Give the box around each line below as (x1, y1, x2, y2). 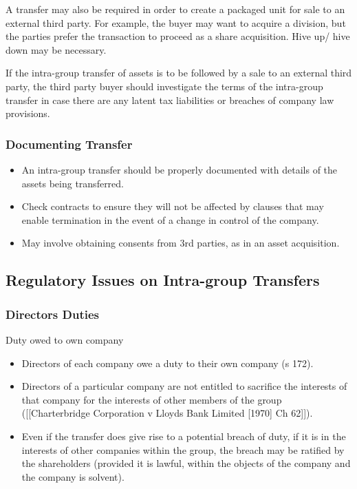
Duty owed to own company (6, 332, 124, 346)
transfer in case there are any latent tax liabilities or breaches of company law (6, 92, 334, 107)
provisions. (6, 106, 50, 121)
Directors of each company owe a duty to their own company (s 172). (21, 355, 314, 370)
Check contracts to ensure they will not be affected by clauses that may (21, 199, 324, 214)
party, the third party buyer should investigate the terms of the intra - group (6, 79, 323, 93)
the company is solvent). (21, 469, 125, 483)
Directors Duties (6, 305, 100, 322)
